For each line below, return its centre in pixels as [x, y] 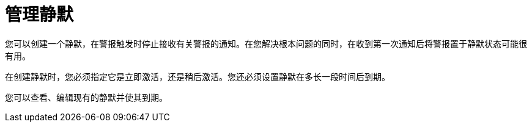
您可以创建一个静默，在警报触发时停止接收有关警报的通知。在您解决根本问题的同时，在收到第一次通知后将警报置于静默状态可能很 [266, 43]
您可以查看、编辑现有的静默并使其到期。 [86, 97]
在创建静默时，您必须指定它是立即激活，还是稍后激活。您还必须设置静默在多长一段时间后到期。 [198, 76]
